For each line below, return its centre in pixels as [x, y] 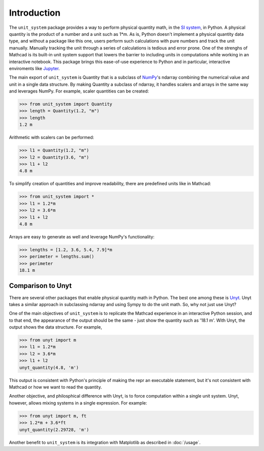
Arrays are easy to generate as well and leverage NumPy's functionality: [82, 237]
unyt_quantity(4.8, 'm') [49, 368]
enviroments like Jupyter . [34, 68]
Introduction [35, 13]
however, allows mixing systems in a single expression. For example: [78, 403]
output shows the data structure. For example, [55, 327]
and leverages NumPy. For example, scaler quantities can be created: [79, 91]
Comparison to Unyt [40, 286]
